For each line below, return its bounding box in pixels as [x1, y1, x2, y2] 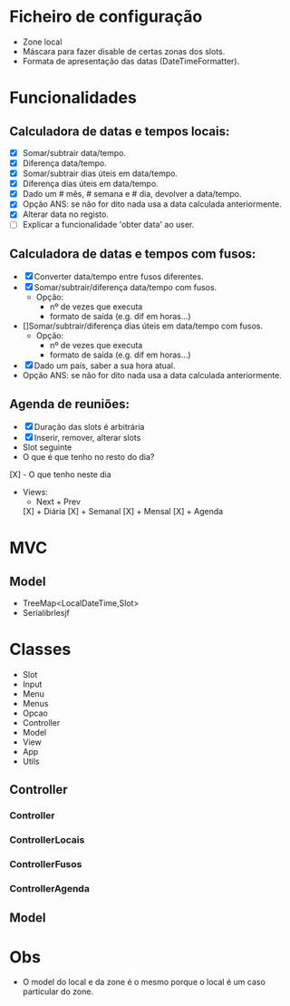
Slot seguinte [22, 442, 72, 453]
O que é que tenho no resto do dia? [22, 452, 155, 463]
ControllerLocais [9, 834, 85, 846]
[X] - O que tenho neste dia [9, 469, 111, 480]
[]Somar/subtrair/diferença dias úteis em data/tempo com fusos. [22, 320, 263, 332]
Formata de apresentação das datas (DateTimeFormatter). [22, 55, 240, 66]
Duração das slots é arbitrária [34, 422, 145, 433]
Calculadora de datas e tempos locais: [9, 123, 230, 139]
